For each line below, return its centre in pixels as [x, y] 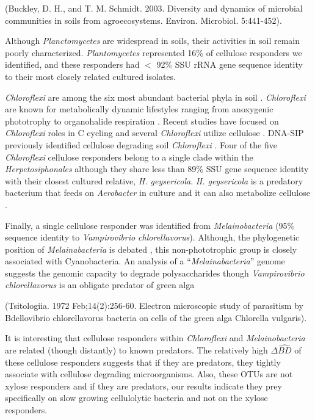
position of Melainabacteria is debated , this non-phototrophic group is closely [151, 249]
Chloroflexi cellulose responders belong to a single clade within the [129, 157]
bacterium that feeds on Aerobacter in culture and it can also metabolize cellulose [157, 193]
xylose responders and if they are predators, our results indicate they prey [143, 386]
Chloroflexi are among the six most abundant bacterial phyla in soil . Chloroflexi [155, 97]
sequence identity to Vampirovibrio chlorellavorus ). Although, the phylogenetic [152, 237]
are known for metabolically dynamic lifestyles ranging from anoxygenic [139, 109]
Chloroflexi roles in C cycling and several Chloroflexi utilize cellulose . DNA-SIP [154, 133]
